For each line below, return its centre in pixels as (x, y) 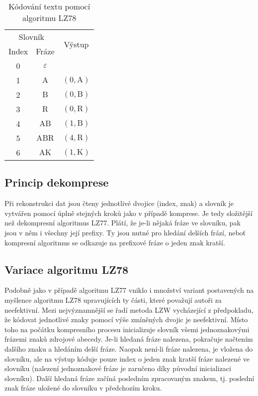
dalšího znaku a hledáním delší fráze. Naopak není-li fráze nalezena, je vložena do (129, 348)
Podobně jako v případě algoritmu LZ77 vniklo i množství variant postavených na (129, 290)
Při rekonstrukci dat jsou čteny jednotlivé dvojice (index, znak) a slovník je (119, 203)
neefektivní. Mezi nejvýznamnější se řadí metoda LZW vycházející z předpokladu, (129, 309)
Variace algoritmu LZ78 (67, 269)
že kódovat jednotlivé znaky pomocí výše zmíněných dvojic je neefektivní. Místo (126, 319)
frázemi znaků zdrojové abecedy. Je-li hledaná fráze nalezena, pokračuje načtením (129, 339)
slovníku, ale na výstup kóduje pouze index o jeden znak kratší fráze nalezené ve (127, 358)
